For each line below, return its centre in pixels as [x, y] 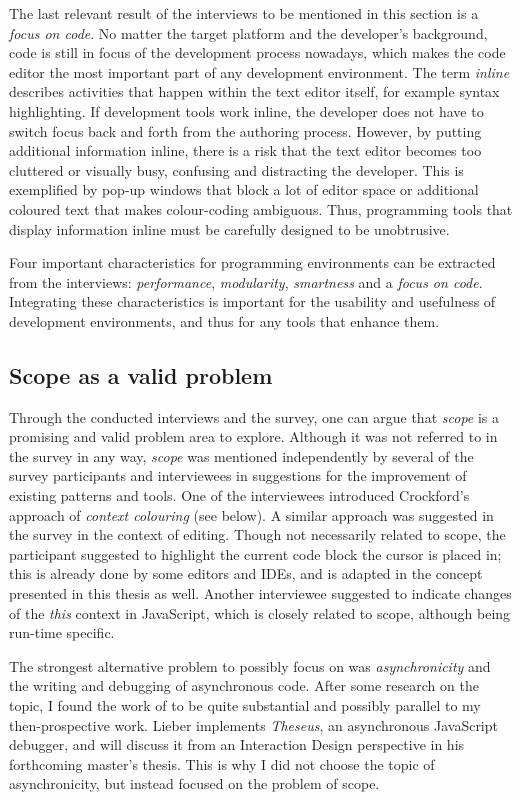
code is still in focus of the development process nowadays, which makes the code [257, 52]
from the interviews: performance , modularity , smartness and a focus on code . [246, 281]
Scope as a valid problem [141, 374]
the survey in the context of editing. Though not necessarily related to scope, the [257, 534]
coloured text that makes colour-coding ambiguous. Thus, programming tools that [261, 208]
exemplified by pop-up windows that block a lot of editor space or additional [244, 189]
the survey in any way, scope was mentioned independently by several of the [241, 455]
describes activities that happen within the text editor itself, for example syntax [254, 91]
